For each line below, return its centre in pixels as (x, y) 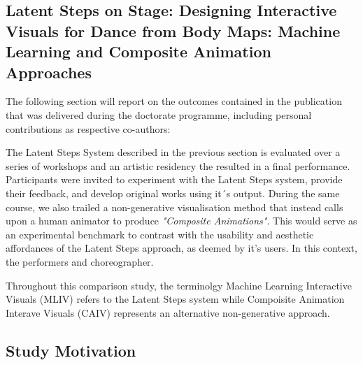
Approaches (49, 72)
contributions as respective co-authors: (88, 128)
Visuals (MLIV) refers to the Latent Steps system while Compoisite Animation (175, 299)
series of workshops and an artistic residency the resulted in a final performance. (178, 165)
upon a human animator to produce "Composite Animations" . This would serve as (181, 221)
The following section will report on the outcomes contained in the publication (174, 101)
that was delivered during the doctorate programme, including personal (159, 114)
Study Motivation (71, 350)
